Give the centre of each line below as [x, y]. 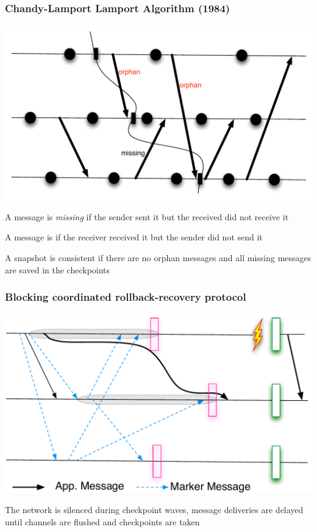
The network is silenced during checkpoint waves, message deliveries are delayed [154, 510]
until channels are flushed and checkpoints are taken [102, 521]
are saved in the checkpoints [58, 269]
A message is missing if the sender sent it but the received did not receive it [147, 216]
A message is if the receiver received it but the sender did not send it [134, 237]
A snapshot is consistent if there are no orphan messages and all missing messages [158, 257]
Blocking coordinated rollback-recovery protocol [126, 297]
